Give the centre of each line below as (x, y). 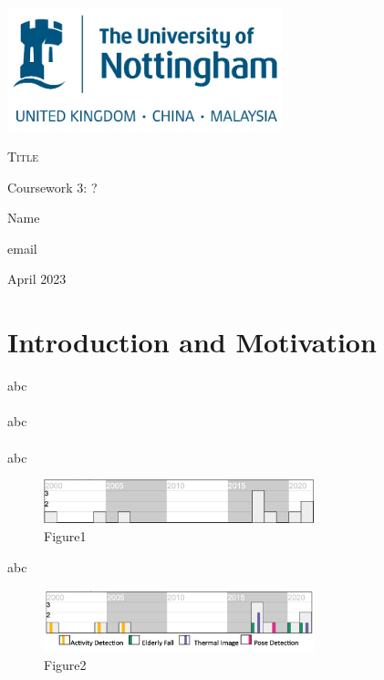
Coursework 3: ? (52, 187)
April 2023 (37, 279)
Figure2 (65, 665)
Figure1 (65, 536)
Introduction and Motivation (192, 342)
